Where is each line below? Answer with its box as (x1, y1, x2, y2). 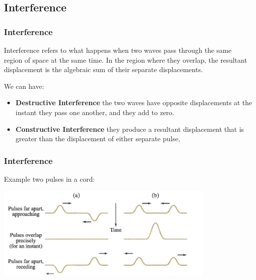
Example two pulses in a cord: (4, 173, 95, 184)
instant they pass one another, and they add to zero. (15, 107, 174, 117)
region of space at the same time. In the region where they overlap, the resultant (4, 54, 247, 65)
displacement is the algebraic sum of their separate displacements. (4, 64, 203, 75)
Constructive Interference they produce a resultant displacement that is (15, 123, 244, 134)
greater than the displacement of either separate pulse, (15, 133, 180, 144)
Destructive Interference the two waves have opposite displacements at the (15, 97, 252, 108)
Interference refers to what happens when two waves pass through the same (4, 45, 232, 55)
